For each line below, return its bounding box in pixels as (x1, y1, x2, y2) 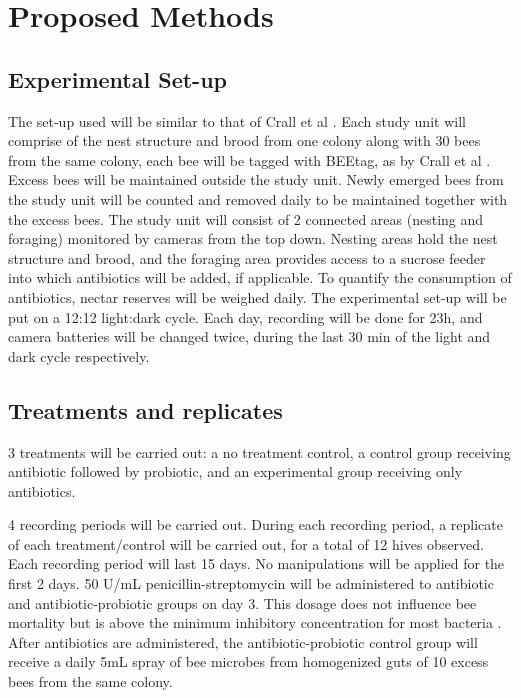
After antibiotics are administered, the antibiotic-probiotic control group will (8, 631, 478, 652)
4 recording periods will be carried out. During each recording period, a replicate (8, 514, 503, 535)
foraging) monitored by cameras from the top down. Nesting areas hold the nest (8, 228, 498, 249)
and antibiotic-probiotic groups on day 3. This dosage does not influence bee (8, 592, 477, 613)
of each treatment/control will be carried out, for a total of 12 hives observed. (8, 533, 484, 554)
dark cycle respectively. (8, 345, 150, 366)
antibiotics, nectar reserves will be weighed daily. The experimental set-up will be (8, 286, 507, 307)
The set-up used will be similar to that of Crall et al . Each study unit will (8, 110, 466, 131)
